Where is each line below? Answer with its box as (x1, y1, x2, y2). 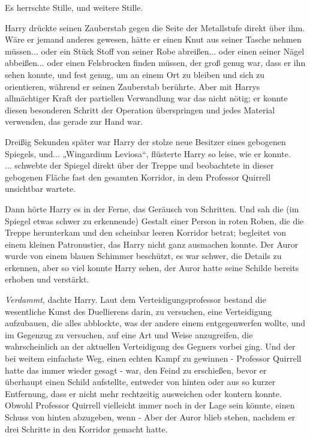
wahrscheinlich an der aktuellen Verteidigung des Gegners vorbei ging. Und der (5, 340, 296, 353)
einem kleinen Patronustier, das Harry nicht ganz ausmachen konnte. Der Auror (5, 237, 299, 250)
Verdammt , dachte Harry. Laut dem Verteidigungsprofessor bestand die (5, 293, 266, 306)
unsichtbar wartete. (5, 182, 76, 195)
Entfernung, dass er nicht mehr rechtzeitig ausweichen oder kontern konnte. (5, 387, 282, 399)
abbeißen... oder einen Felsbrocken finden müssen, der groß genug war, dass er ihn (5, 56, 306, 69)
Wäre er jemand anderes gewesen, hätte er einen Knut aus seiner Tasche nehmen (5, 33, 302, 46)
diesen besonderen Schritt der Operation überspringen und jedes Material (5, 103, 275, 116)
